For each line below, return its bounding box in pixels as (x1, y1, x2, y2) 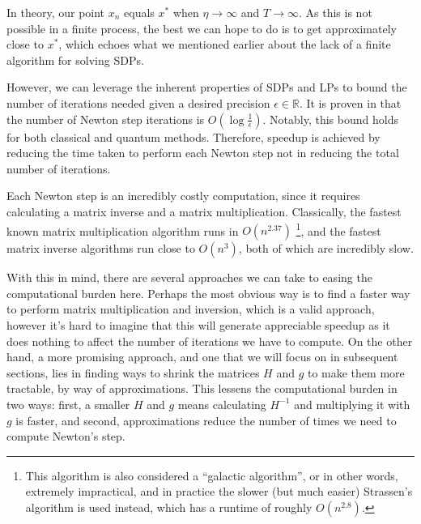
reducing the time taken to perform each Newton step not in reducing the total (6, 144, 399, 161)
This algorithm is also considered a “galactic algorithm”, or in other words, (25, 466, 398, 484)
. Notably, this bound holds (262, 110, 398, 127)
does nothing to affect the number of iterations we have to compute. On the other (6, 332, 413, 349)
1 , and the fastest (296, 219, 381, 239)
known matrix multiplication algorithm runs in (6, 222, 239, 239)
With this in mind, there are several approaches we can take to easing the (6, 269, 372, 286)
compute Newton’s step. (6, 428, 125, 445)
